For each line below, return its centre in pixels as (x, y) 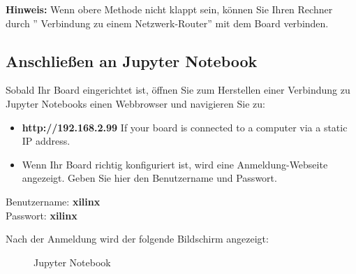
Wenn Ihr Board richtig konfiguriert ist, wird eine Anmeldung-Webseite (175, 164)
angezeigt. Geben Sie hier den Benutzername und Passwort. (149, 178)
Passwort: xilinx (42, 215)
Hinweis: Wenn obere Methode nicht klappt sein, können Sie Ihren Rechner (169, 9)
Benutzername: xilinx (53, 201)
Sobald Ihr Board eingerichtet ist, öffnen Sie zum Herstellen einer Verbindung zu (178, 90)
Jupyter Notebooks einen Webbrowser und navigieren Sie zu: (135, 103)
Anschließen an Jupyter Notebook (132, 60)
